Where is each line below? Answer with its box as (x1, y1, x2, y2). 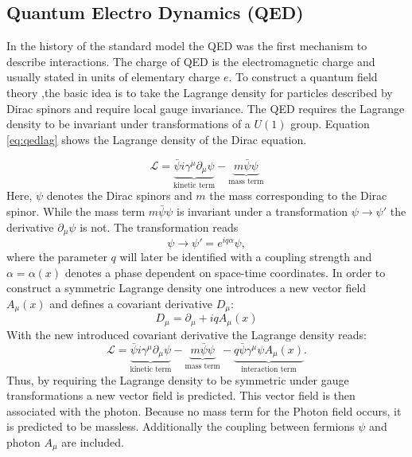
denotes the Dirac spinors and (46, 187, 192, 204)
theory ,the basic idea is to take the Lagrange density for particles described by (6, 84, 393, 100)
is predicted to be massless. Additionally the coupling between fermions (6, 418, 355, 435)
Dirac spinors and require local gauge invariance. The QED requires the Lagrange (6, 100, 405, 116)
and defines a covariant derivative (49, 295, 213, 311)
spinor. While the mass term (6, 203, 146, 220)
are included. (61, 433, 124, 450)
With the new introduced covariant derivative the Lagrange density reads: (6, 326, 367, 342)
